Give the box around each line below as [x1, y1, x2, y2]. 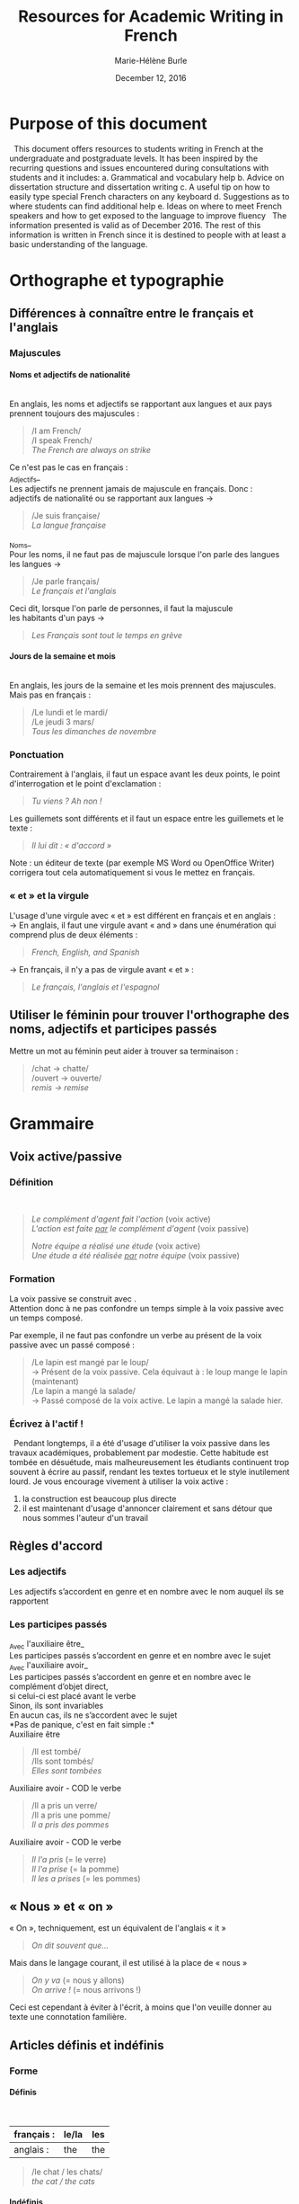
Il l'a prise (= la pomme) [31, 1863, 119, 1874]
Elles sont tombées [31, 1764, 102, 1776]
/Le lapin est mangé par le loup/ [31, 1356, 150, 1367]
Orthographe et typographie [9, 270, 224, 290]
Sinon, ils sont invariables [9, 1700, 104, 1711]
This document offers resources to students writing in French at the [13, 143, 264, 154]
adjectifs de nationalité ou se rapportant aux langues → [9, 493, 214, 504]
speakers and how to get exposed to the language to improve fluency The [9, 209, 287, 221]
